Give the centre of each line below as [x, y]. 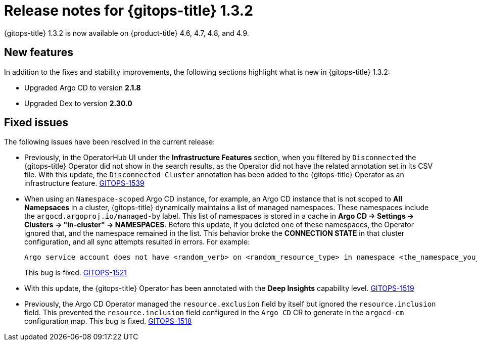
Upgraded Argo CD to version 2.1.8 [83, 87]
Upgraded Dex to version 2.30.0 [78, 103]
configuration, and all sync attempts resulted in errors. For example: [137, 242]
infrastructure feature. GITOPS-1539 [84, 183]
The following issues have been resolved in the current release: [110, 142]
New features [39, 53]
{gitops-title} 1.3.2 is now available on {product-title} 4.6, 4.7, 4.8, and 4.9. [127, 33]
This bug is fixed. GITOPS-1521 [76, 273]
